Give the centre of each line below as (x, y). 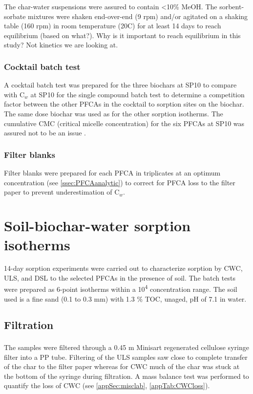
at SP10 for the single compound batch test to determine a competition (137, 94)
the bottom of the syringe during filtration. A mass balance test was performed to (126, 376)
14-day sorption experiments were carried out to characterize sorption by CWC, (123, 268)
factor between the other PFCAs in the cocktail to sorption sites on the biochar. (124, 104)
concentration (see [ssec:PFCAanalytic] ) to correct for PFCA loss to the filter (120, 182)
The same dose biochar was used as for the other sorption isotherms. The (114, 113)
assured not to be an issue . (45, 133)
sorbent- (232, 6)
